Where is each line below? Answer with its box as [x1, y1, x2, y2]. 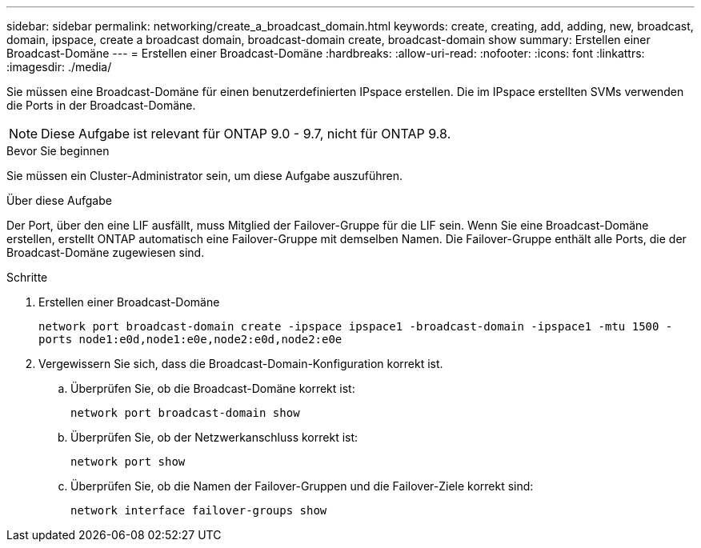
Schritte [6, 270, 48, 284]
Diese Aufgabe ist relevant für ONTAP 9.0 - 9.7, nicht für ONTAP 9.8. [41, 126, 451, 142]
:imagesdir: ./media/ [6, 60, 112, 74]
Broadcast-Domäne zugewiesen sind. [6, 246, 205, 259]
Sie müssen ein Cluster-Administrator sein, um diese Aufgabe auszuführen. [6, 169, 403, 182]
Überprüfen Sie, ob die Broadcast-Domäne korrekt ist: [70, 382, 355, 395]
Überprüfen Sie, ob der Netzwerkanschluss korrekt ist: [70, 430, 359, 444]
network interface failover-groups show [70, 504, 327, 517]
